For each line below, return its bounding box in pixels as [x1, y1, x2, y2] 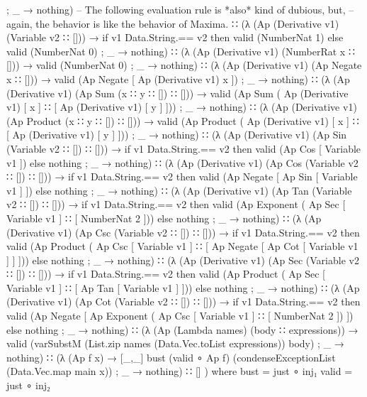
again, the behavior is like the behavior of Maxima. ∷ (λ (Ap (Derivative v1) [6, 16, 339, 31]
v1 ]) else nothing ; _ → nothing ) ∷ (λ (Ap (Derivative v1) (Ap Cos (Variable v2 [6, 155, 358, 170]
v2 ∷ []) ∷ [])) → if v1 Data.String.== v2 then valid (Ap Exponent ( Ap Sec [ [6, 197, 346, 212]
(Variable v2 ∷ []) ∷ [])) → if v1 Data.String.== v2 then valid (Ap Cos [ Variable [6, 141, 361, 156]
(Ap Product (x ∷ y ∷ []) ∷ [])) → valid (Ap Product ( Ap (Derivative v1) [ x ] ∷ [6, 113, 359, 128]
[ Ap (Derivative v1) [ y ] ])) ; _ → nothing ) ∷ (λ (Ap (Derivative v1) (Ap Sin [6, 127, 347, 142]
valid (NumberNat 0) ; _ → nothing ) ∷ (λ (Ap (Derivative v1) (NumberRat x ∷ [6, 43, 355, 58]
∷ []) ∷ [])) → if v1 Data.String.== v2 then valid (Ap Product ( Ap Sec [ [6, 266, 325, 281]
